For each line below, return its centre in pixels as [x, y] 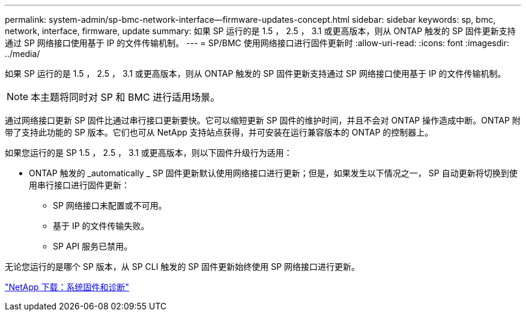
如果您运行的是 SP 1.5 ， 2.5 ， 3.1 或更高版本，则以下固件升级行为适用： [149, 153]
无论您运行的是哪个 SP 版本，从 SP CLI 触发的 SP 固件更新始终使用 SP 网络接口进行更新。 [183, 267]
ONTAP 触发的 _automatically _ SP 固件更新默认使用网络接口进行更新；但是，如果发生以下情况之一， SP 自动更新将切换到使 [273, 173]
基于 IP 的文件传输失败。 [101, 226]
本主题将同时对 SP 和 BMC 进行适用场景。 [125, 97]
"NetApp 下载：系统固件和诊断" [67, 287]
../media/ [23, 54]
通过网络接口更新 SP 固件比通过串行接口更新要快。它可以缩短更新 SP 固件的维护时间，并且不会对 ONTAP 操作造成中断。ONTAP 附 [263, 120]
